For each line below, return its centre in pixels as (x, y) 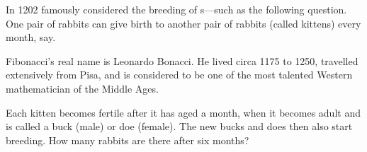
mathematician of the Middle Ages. (82, 88)
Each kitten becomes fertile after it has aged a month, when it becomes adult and (183, 112)
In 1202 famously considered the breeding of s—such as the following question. (176, 9)
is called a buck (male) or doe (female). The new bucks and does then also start (179, 126)
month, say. (31, 37)
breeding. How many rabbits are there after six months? (128, 140)
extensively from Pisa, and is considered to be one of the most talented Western (179, 75)
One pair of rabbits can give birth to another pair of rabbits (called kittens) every (183, 23)
